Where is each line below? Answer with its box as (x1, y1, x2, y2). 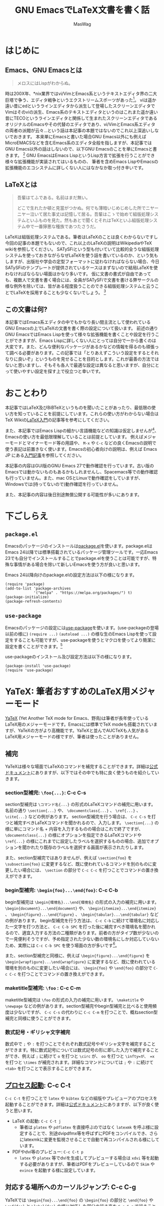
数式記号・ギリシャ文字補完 (5, 1029, 70, 1036)
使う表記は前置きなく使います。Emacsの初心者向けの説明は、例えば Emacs (5, 446, 158, 452)
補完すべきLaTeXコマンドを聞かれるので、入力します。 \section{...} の (13, 820, 159, 826)
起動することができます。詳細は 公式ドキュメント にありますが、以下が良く (5, 1101, 155, 1107)
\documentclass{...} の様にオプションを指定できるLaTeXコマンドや (5, 832, 142, 838)
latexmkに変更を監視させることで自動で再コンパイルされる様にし (23, 1136, 155, 1142)
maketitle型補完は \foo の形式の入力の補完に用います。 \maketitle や (5, 997, 144, 1003)
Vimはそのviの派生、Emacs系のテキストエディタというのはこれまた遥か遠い (5, 109, 158, 115)
